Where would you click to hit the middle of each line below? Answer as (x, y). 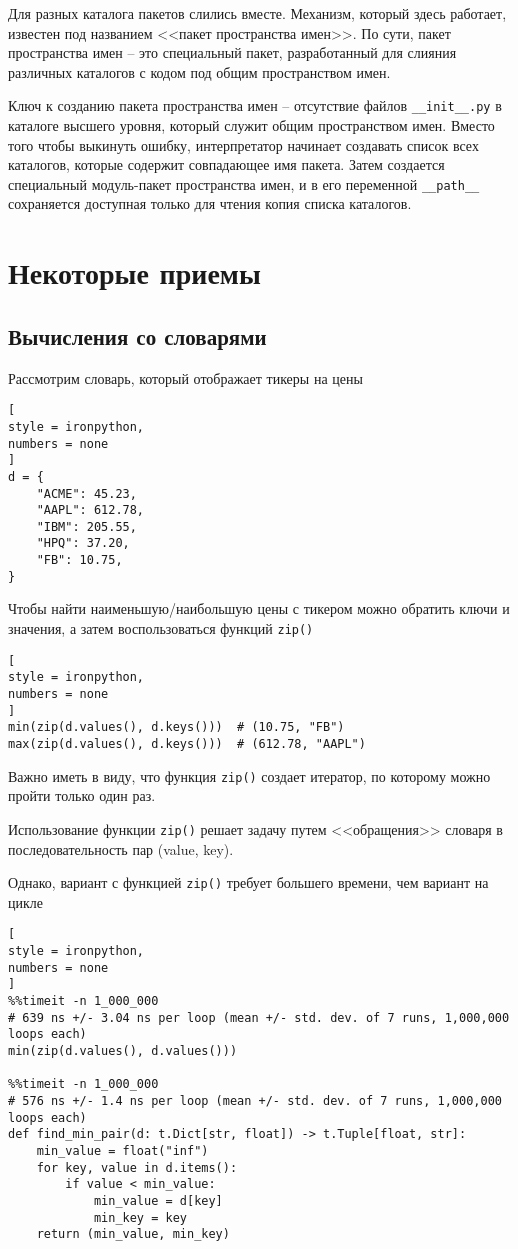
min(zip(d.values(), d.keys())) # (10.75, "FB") (176, 727)
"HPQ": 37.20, (83, 543)
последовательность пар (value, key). (121, 848)
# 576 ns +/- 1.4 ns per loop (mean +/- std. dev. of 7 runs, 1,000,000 (255, 1100)
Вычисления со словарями (137, 335)
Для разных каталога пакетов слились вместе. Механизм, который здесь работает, (257, 13)
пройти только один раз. (82, 795)
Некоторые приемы (134, 272)
